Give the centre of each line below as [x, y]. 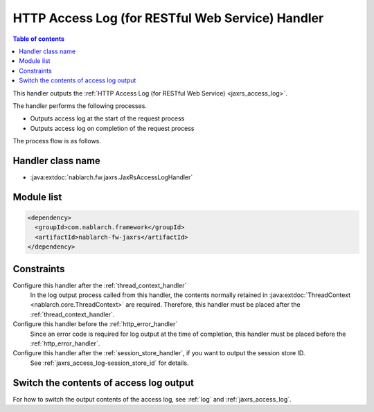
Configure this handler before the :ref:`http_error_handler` [95, 324]
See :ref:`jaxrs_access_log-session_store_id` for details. [109, 363]
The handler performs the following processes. [80, 106]
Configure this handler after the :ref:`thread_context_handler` [100, 285]
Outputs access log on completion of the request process [112, 128]
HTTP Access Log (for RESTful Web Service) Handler [168, 18]
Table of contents [39, 39]
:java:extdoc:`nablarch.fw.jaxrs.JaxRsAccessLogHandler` [112, 177]
